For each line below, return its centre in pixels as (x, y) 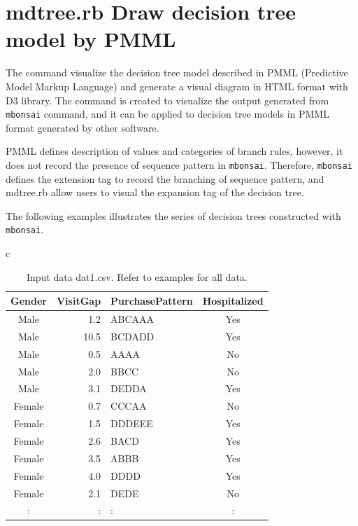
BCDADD (133, 336)
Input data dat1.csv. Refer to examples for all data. (137, 276)
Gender (29, 301)
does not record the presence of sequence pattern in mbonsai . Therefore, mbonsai (179, 164)
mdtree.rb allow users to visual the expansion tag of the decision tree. (155, 192)
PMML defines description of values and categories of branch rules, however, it (174, 151)
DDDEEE (132, 423)
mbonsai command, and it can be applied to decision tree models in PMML (167, 114)
